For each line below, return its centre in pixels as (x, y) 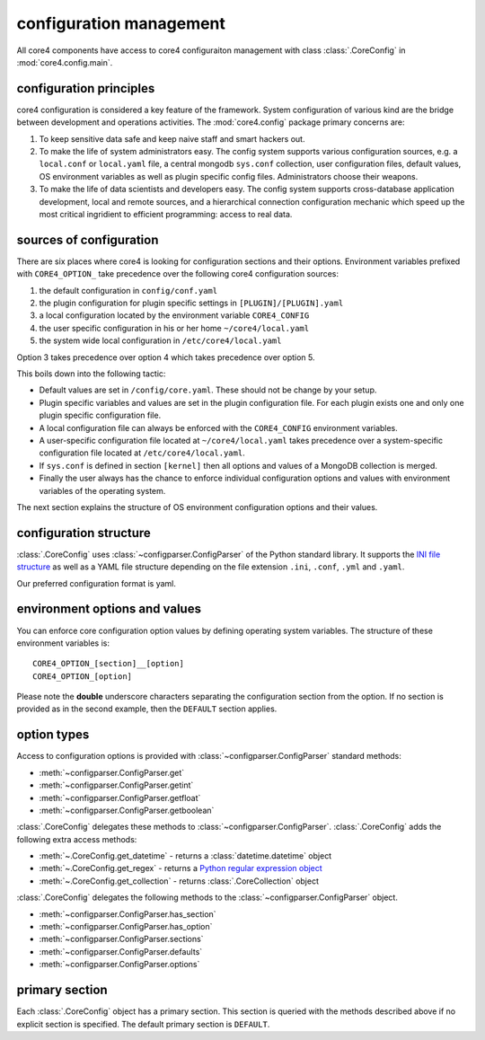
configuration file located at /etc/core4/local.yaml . (142, 453)
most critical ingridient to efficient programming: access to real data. (166, 214)
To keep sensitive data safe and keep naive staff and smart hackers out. (172, 138)
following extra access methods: (77, 839)
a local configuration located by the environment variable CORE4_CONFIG (174, 315)
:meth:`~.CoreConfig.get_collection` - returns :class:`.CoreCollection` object (179, 881)
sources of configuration (88, 239)
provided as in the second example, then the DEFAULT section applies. (147, 709)
